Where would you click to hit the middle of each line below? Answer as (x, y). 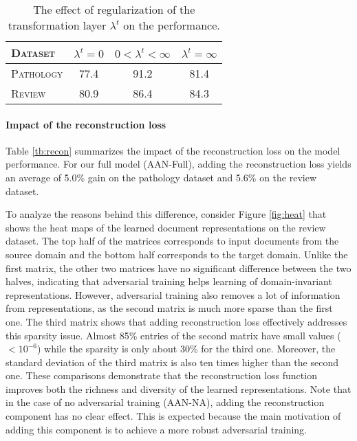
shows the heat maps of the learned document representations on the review (166, 227)
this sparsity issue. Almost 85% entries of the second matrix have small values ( (173, 335)
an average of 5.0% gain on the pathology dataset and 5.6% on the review (161, 177)
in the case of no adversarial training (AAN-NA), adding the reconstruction (165, 402)
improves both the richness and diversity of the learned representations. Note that (178, 388)
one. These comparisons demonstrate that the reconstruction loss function (161, 375)
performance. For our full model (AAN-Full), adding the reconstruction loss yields (178, 164)
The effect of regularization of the (114, 9)
